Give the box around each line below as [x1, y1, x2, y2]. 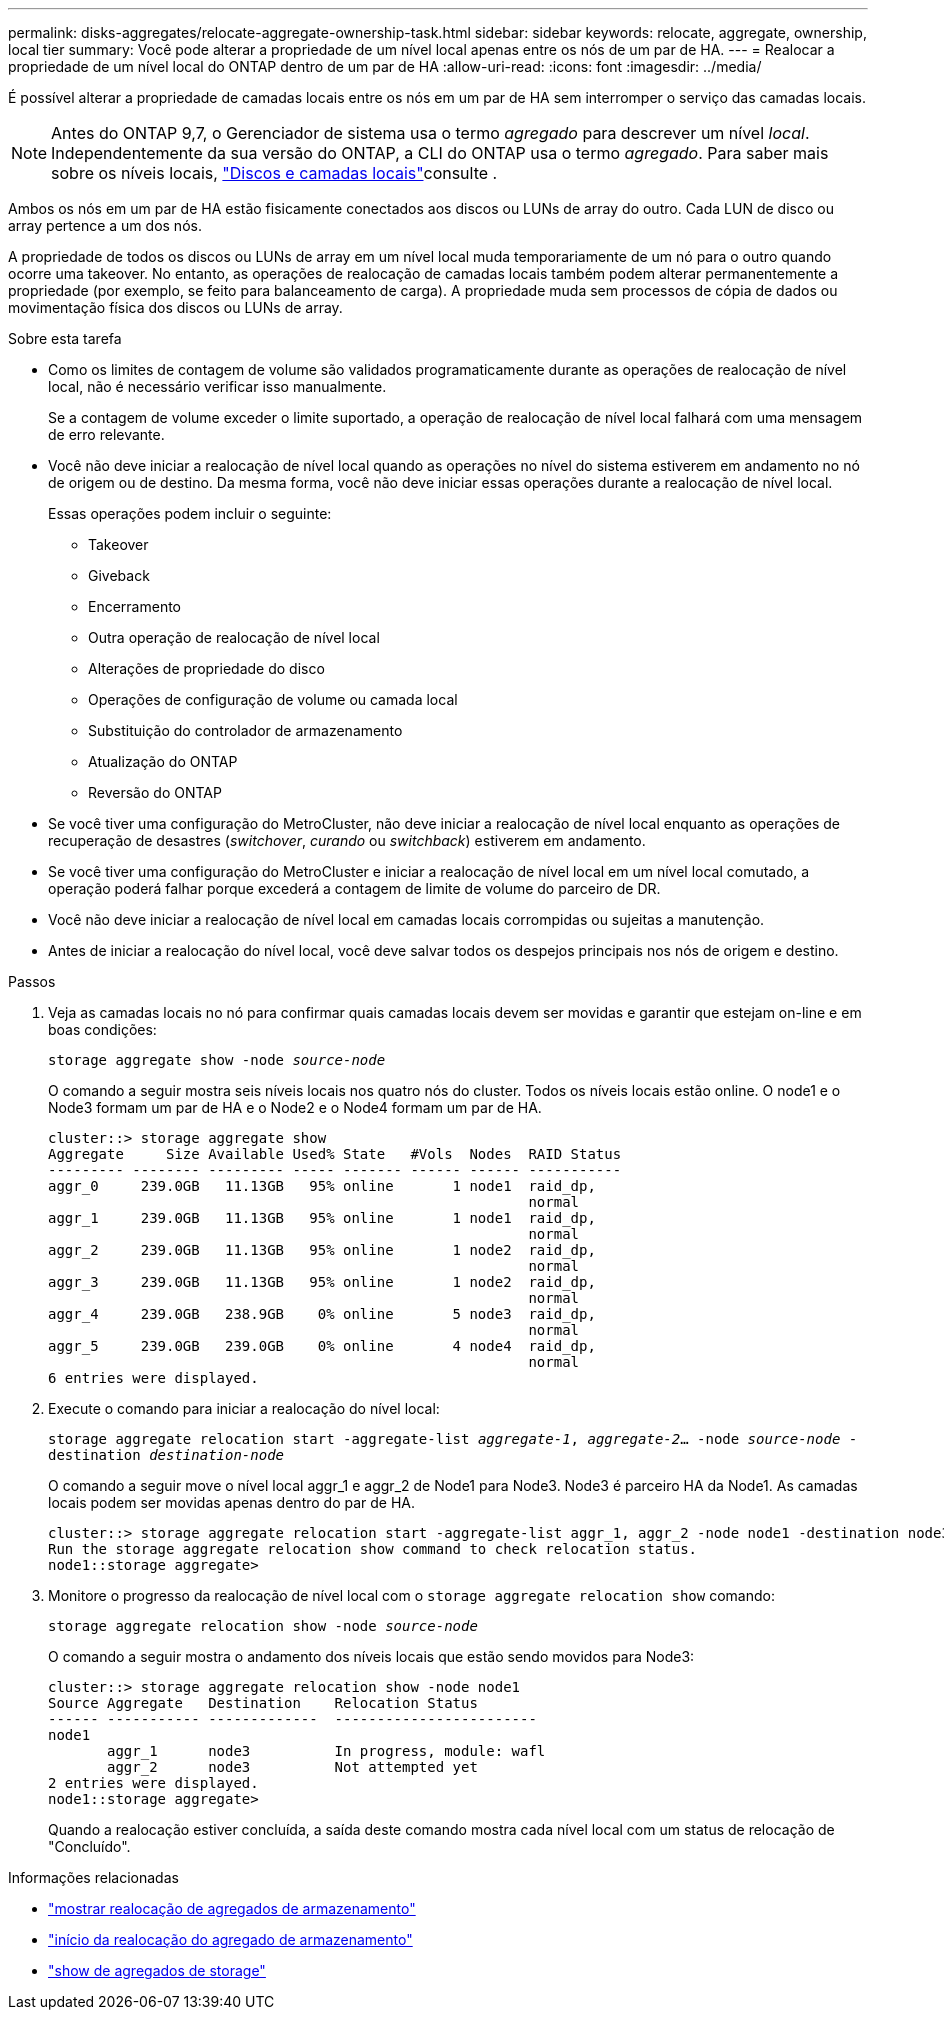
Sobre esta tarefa [8, 330, 122, 347]
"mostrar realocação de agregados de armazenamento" [48, 1900, 416, 1917]
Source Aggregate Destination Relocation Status [48, 1695, 478, 1711]
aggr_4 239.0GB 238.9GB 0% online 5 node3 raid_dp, [48, 1306, 596, 1322]
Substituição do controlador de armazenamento [88, 722, 403, 739]
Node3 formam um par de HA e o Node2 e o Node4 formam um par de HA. [48, 1099, 542, 1116]
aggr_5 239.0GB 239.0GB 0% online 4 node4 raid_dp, [48, 1338, 596, 1354]
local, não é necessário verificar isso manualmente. [48, 378, 387, 395]
